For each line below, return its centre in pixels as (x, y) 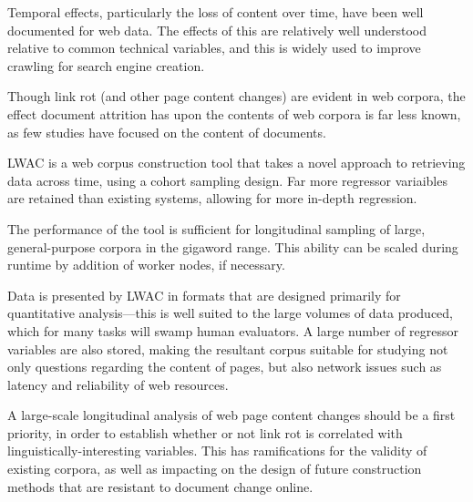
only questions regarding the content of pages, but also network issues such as (225, 367)
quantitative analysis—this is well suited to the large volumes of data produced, (230, 313)
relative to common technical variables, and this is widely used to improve (214, 48)
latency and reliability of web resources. (118, 384)
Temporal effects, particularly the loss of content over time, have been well (216, 12)
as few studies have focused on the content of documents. (167, 132)
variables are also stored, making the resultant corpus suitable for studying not (228, 348)
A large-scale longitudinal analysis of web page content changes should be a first (231, 415)
